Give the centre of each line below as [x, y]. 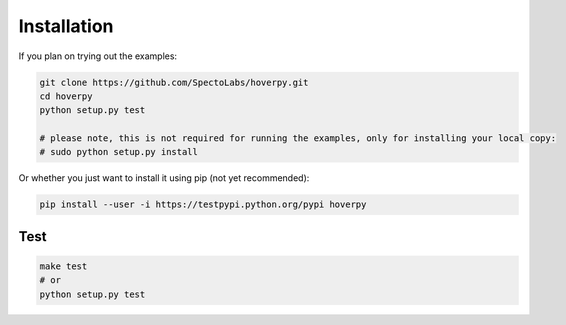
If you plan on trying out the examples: [98, 56]
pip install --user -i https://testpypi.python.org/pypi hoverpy [203, 204]
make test [63, 266]
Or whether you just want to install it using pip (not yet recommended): [164, 178]
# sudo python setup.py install [119, 152]
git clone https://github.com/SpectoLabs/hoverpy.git [174, 82]
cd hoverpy [66, 96]
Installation [66, 26]
